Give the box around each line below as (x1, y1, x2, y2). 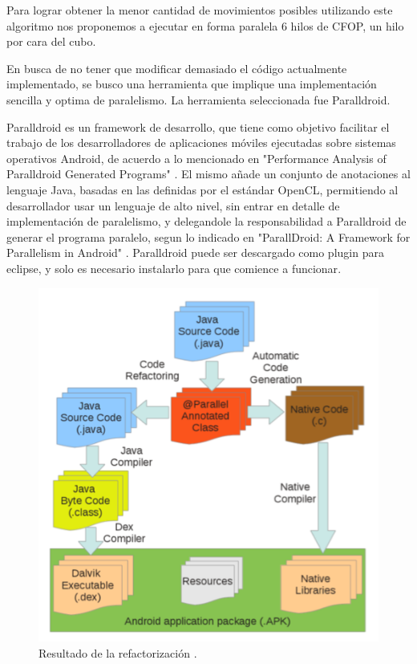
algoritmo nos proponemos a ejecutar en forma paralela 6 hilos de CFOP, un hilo (6, 17, 404, 34)
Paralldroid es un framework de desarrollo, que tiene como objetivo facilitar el (6, 118, 390, 135)
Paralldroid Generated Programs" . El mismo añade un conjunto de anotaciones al (6, 165, 411, 182)
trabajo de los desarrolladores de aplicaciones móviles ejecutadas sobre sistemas (6, 134, 396, 151)
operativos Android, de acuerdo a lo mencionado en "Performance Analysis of (6, 149, 387, 166)
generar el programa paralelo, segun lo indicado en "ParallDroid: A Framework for (6, 228, 411, 245)
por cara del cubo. (6, 33, 96, 50)
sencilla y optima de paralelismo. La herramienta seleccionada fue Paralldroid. (6, 91, 391, 108)
